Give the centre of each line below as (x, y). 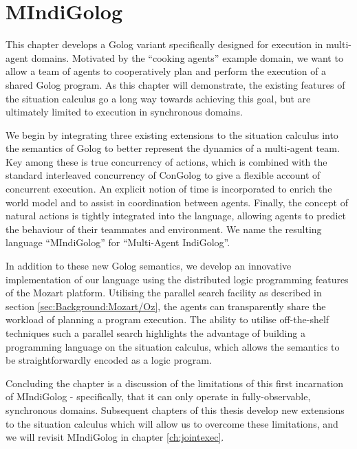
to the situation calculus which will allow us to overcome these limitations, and (172, 423)
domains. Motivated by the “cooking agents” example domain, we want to (187, 57)
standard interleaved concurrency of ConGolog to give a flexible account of (163, 175)
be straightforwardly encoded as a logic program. (109, 360)
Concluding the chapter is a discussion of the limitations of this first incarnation (175, 383)
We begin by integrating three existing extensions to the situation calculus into (172, 134)
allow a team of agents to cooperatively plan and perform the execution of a (166, 71)
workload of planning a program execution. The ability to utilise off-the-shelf (167, 319)
